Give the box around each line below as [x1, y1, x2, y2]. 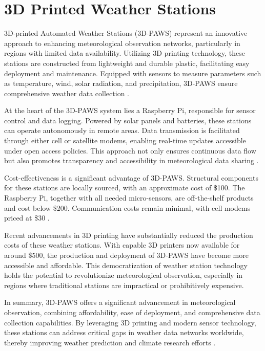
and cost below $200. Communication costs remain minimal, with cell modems [4, 202, 251, 213]
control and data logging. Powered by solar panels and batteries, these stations [4, 115, 252, 125]
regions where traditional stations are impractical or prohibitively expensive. [4, 279, 244, 290]
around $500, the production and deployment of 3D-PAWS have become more [4, 250, 249, 260]
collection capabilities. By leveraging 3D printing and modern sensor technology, [4, 317, 256, 327]
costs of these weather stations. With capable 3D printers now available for [4, 239, 240, 250]
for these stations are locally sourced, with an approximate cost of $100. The [4, 182, 245, 193]
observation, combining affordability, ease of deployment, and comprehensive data [4, 306, 260, 317]
